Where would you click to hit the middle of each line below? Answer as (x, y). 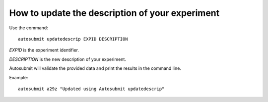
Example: (19, 77)
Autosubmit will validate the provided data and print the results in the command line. (95, 68)
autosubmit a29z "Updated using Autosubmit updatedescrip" (91, 89)
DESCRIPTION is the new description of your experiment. (68, 59)
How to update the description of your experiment (114, 13)
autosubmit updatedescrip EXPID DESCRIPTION (73, 39)
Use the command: (29, 28)
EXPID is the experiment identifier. (44, 50)
